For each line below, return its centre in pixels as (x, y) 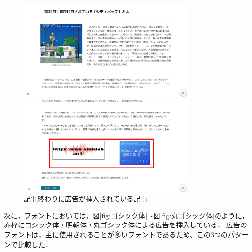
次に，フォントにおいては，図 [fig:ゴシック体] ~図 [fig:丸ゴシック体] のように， (126, 215)
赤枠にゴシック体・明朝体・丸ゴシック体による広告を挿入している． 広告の (126, 225)
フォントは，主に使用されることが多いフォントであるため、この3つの (116, 234)
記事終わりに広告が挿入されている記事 (86, 199)
